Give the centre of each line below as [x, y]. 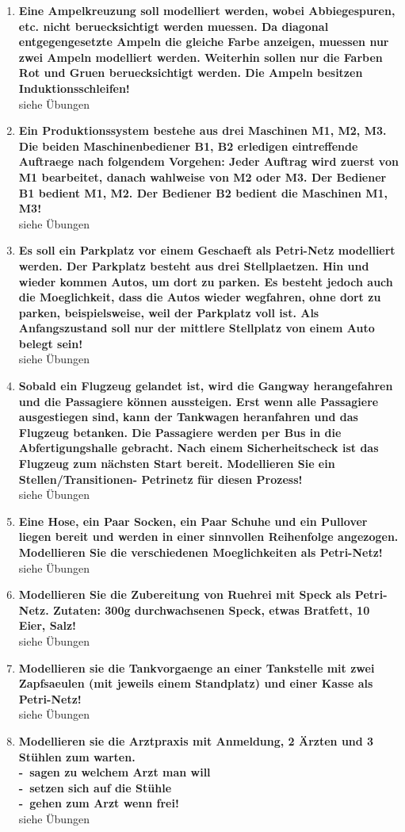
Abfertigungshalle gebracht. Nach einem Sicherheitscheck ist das [199, 448]
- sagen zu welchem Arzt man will [115, 772]
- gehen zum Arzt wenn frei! [99, 803]
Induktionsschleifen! [74, 88]
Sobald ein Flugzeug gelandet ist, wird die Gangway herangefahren [206, 386]
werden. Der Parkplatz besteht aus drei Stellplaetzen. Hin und [194, 265]
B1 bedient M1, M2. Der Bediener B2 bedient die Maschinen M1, [203, 192]
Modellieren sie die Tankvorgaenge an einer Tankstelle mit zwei [197, 667]
